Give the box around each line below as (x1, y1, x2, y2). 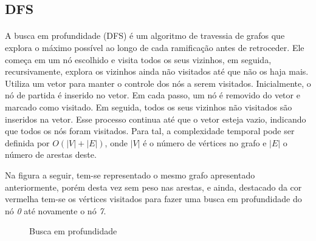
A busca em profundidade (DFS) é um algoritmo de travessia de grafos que (5, 29, 285, 42)
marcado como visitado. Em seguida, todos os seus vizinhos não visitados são (5, 100, 292, 113)
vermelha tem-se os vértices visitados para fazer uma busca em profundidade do (5, 192, 302, 205)
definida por (5, 136, 50, 149)
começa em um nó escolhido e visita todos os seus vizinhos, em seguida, (5, 53, 272, 66)
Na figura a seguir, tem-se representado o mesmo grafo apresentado (5, 168, 255, 181)
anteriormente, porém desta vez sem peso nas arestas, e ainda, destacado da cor (5, 180, 302, 193)
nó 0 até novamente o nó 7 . (5, 204, 106, 217)
